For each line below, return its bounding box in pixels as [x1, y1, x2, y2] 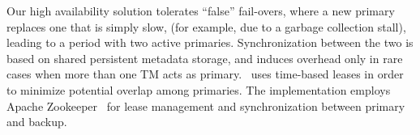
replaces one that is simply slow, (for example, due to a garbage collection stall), [6, 18, 406, 35]
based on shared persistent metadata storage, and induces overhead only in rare [6, 49, 403, 66]
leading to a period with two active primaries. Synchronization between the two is [6, 34, 414, 51]
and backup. [6, 113, 67, 130]
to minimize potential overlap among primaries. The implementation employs [6, 81, 391, 98]
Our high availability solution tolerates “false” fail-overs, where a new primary [6, 2, 395, 19]
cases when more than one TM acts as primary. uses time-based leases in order [6, 65, 404, 82]
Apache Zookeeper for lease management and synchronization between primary [6, 97, 405, 114]
